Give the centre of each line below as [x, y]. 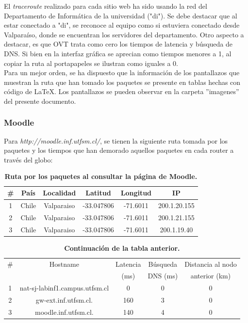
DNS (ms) [163, 276]
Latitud [98, 193]
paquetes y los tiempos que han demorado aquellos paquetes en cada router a [119, 150]
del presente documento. [40, 101]
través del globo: [28, 159]
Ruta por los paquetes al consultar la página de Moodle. [101, 176]
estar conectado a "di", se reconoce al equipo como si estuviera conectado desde [122, 25]
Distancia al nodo [211, 264]
